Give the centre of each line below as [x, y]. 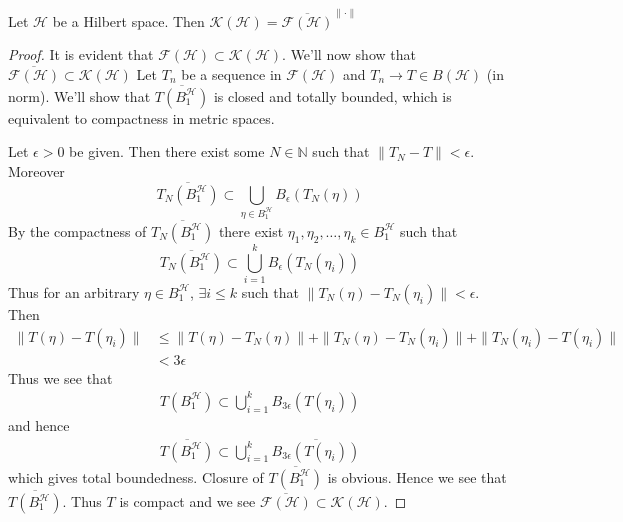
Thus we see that [60, 377]
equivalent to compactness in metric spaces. [141, 117]
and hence [39, 424]
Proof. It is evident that [81, 54]
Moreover [36, 170]
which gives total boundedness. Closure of [136, 476]
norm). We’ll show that [79, 95]
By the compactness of [77, 230]
